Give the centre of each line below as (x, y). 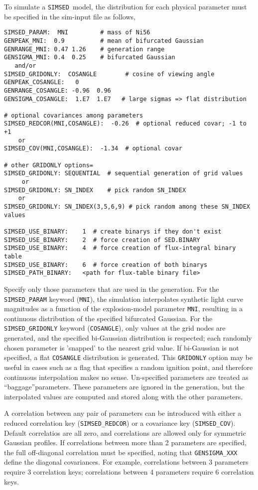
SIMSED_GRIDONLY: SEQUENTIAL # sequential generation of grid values (124, 174)
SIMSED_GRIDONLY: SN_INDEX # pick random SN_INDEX (95, 190)
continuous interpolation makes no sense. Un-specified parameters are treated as (126, 377)
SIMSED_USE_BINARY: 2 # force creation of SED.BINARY (102, 240)
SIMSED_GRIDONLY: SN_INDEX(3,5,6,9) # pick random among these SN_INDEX (127, 207)
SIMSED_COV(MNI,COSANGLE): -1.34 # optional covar (93, 149)
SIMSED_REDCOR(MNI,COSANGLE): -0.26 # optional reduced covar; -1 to (125, 124)
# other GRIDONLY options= (49, 165)
